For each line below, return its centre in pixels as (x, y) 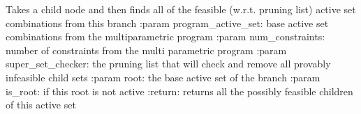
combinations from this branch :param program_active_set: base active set (167, 23)
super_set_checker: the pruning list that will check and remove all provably (168, 64)
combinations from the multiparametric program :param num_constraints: (165, 36)
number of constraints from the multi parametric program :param (146, 50)
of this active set (41, 105)
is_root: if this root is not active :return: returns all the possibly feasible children (179, 91)
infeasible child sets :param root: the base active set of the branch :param (163, 77)
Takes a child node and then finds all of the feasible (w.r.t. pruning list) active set (181, 9)
